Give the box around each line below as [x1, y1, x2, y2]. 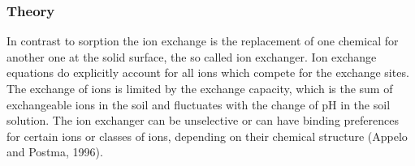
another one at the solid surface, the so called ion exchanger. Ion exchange [6, 48, 377, 65]
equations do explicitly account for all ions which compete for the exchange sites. [6, 64, 409, 81]
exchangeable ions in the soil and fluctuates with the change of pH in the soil [6, 96, 391, 113]
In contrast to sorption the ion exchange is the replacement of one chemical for [6, 32, 399, 49]
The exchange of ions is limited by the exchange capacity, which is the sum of [6, 80, 393, 96]
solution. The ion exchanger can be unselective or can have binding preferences [6, 112, 399, 129]
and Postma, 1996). [6, 143, 103, 160]
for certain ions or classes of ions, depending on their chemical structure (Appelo [6, 127, 408, 144]
